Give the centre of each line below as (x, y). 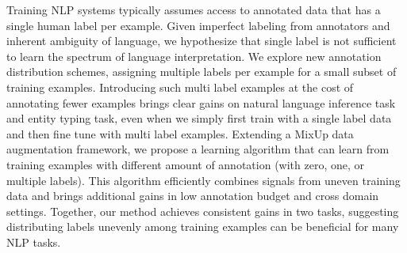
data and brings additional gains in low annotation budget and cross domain (193, 196)
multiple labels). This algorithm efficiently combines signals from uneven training (203, 180)
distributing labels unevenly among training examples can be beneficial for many (203, 227)
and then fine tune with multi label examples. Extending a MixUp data (180, 133)
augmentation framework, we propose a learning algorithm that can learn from (198, 149)
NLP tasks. (34, 242)
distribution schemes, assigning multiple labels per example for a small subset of (202, 72)
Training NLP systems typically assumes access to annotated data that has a (194, 9)
